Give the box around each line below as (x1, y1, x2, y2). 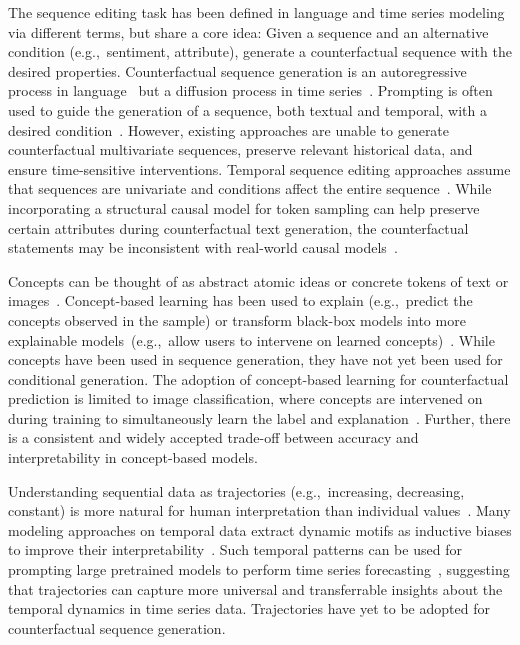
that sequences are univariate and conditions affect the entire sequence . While (8, 178, 492, 199)
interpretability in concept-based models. (8, 447, 258, 468)
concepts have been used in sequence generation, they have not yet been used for (8, 349, 503, 370)
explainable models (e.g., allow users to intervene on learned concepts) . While (8, 329, 495, 350)
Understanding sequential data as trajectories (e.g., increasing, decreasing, (8, 480, 465, 501)
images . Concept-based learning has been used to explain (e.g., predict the (8, 290, 473, 311)
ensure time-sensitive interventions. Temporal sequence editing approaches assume (8, 158, 511, 179)
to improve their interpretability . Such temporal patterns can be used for (8, 539, 462, 560)
